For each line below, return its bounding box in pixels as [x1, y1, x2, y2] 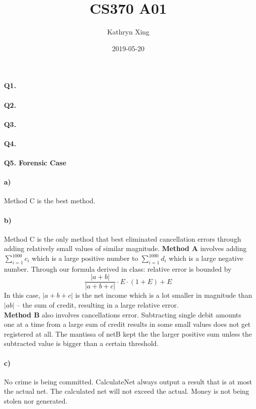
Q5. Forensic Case [4, 157, 67, 168]
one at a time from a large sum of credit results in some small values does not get [4, 319, 251, 329]
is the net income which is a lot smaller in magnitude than [75, 290, 252, 300]
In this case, [4, 290, 40, 300]
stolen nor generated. [4, 396, 68, 406]
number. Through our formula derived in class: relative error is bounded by [4, 263, 232, 274]
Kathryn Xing [107, 27, 149, 37]
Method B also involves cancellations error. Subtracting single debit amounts [4, 309, 242, 319]
